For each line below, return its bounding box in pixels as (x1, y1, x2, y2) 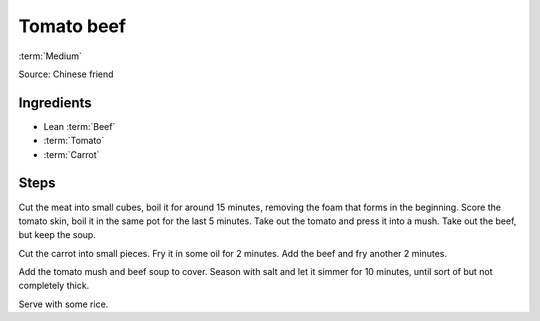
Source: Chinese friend (18, 68, 114, 80)
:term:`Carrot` (43, 148, 100, 160)
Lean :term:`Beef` (43, 120, 116, 132)
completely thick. (18, 280, 90, 292)
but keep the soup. (18, 229, 97, 241)
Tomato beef (18, 15, 127, 37)
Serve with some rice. (18, 298, 109, 310)
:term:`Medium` (18, 50, 82, 62)
